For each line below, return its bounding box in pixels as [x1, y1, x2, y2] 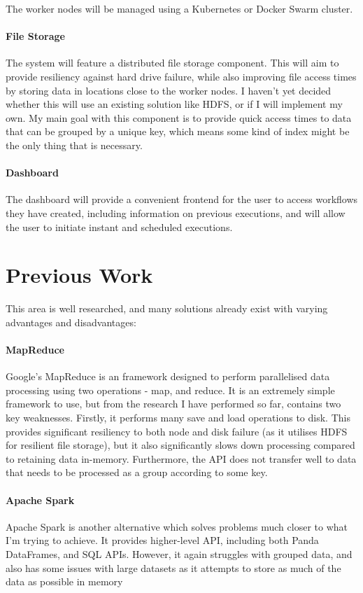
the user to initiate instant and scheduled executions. [6, 219, 233, 234]
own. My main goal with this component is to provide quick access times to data [6, 110, 352, 125]
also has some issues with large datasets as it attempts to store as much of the [6, 560, 341, 575]
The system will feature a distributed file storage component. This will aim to [6, 55, 339, 70]
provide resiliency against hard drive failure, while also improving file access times [6, 69, 357, 83]
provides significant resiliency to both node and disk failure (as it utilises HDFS [6, 424, 348, 438]
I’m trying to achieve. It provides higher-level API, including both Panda [6, 533, 319, 547]
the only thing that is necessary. [6, 137, 143, 152]
